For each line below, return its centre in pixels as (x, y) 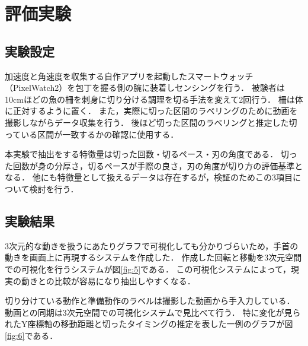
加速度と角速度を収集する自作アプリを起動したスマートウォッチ (129, 76)
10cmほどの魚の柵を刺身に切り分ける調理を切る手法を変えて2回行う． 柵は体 (154, 99)
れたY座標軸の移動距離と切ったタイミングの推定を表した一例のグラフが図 (149, 324)
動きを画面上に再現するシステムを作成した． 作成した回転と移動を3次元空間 (153, 257)
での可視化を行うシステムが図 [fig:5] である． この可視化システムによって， (148, 269)
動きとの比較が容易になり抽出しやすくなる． (108, 280)
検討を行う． (54, 188)
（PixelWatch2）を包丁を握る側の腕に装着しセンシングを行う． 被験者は (145, 88)
